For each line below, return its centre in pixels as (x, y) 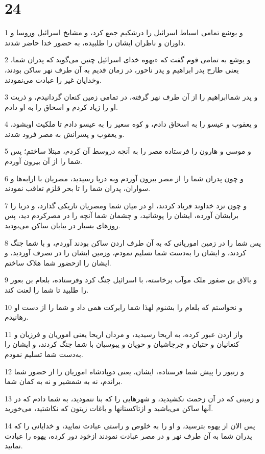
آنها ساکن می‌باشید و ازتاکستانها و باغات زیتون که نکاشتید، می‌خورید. (109, 408)
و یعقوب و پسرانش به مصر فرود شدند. (65, 134)
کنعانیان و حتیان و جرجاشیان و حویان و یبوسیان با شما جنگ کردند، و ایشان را (122, 344)
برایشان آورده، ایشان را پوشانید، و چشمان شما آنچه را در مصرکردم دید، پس (122, 215)
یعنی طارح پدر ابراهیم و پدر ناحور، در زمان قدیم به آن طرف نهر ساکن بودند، (122, 69)
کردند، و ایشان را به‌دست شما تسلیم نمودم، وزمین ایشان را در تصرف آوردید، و (126, 253)
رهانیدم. (17, 317)
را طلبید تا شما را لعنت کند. (47, 290)
